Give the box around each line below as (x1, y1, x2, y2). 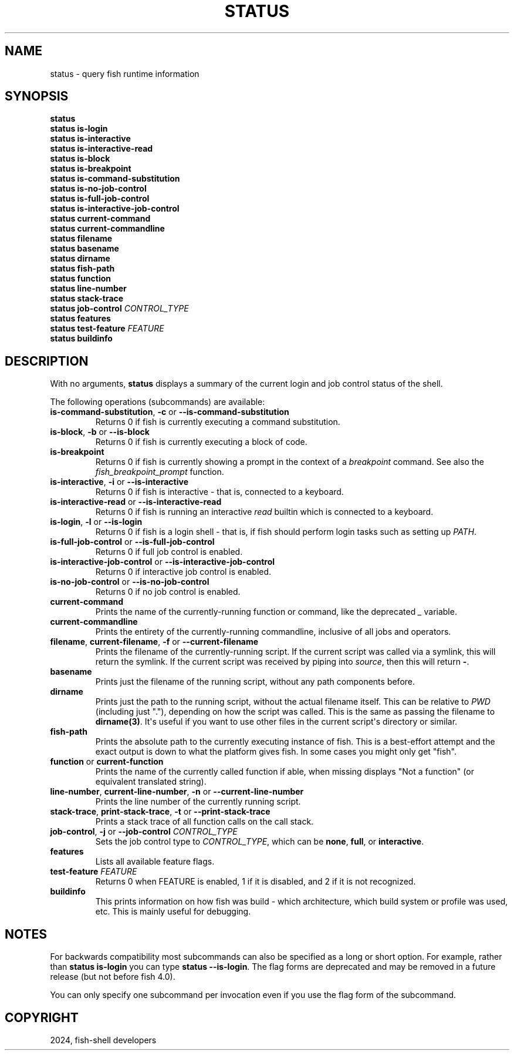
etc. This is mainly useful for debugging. (95, 906, 251, 917)
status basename (50, 243, 119, 254)
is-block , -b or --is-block (50, 427, 150, 437)
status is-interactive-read (50, 143, 153, 154)
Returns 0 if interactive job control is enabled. (95, 567, 272, 577)
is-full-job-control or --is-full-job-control (50, 537, 215, 547)
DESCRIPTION (5, 353, 89, 369)
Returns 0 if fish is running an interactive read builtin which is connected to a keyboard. (95, 507, 434, 517)
